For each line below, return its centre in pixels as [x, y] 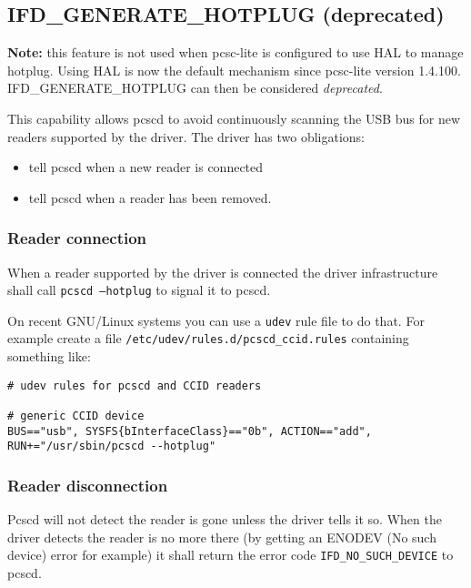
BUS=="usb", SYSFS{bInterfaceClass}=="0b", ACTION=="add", [190, 431]
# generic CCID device [76, 416]
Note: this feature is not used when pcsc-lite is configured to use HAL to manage [235, 52]
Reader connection [77, 238]
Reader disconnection [88, 485]
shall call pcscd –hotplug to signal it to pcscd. [139, 290]
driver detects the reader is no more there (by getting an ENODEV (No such [222, 537]
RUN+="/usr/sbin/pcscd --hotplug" [112, 446]
